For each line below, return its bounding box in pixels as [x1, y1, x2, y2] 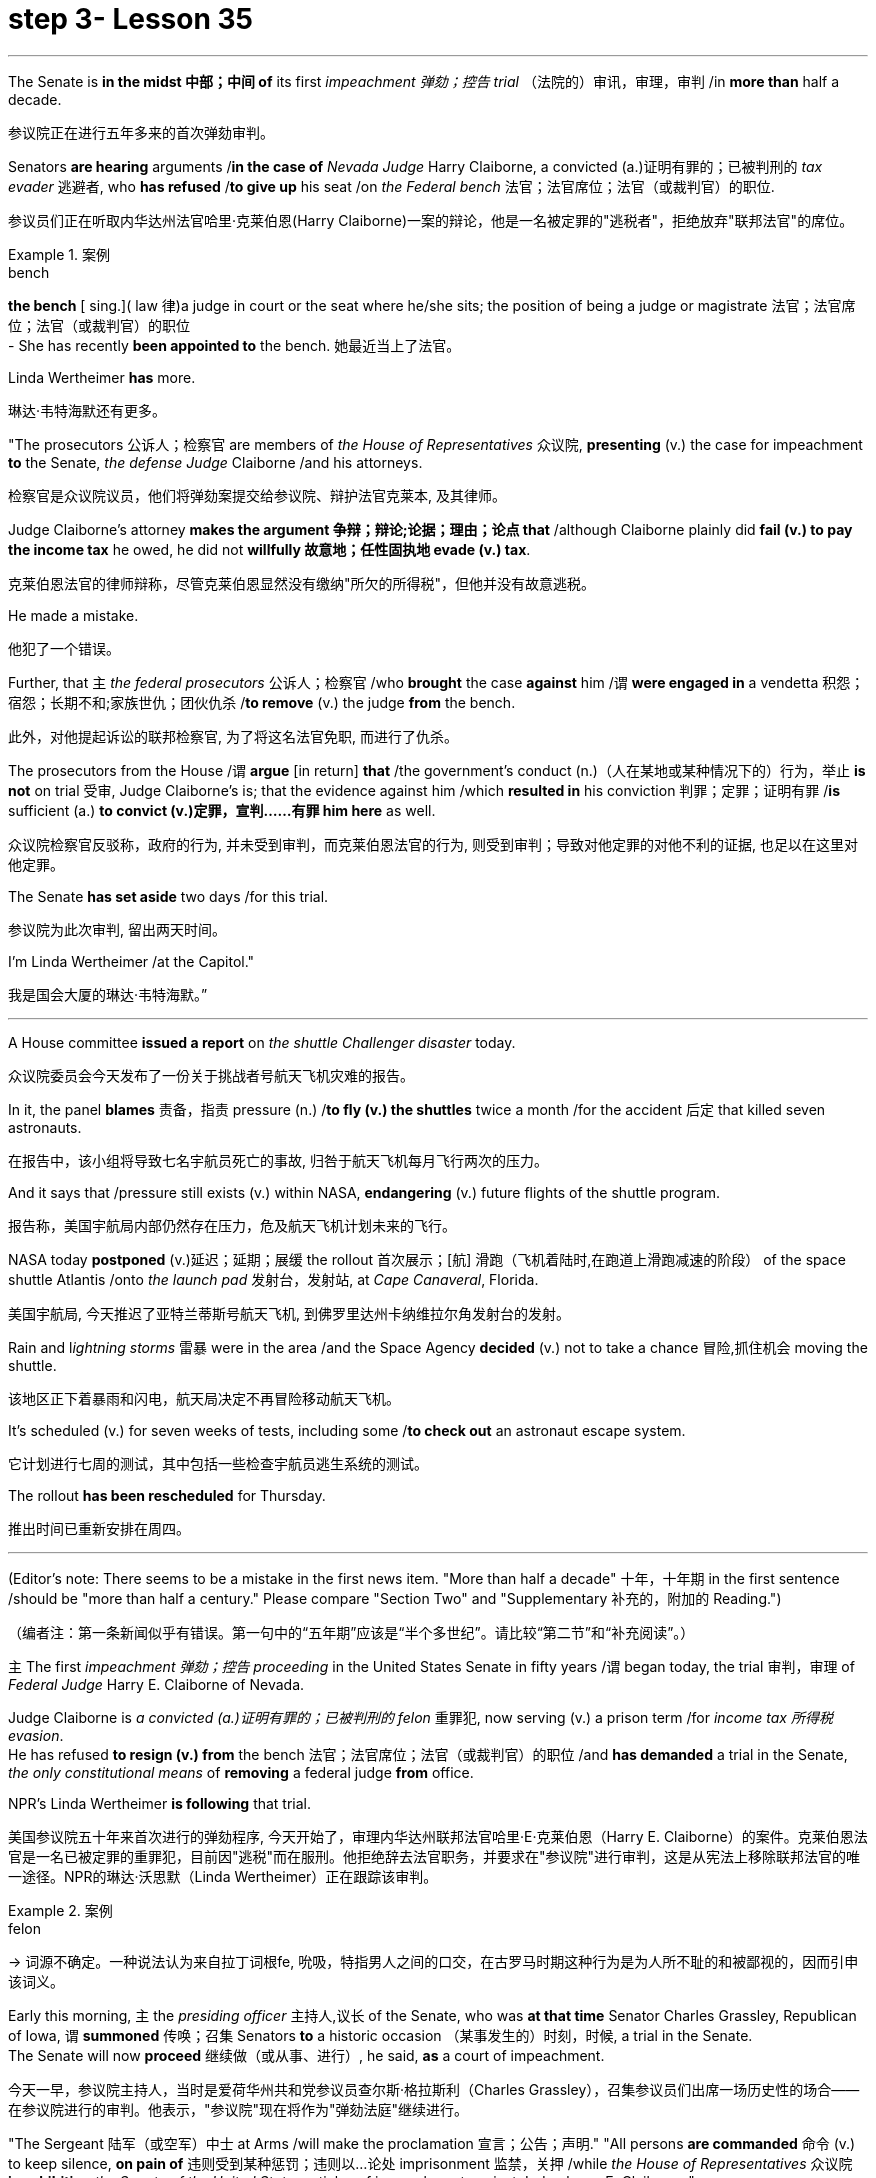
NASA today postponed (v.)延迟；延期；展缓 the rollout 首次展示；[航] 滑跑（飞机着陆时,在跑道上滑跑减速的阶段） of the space [8, 1250, 846, 1268]
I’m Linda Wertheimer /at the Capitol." [8, 952, 255, 970]
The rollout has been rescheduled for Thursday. [8, 1486, 326, 1504]
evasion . [8, 1726, 64, 1744]
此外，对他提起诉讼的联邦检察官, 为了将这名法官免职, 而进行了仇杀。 [8, 727, 458, 745]
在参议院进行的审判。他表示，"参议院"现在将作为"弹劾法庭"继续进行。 [8, 2100, 469, 2118]
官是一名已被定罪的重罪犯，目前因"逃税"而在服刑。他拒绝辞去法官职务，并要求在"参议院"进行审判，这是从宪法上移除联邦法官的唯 [8, 1847, 861, 1865]
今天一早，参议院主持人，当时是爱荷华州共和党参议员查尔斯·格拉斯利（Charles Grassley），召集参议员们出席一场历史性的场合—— [8, 2080, 860, 2098]
